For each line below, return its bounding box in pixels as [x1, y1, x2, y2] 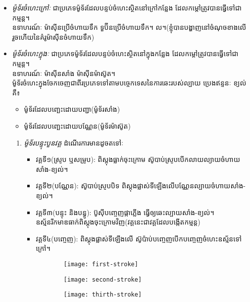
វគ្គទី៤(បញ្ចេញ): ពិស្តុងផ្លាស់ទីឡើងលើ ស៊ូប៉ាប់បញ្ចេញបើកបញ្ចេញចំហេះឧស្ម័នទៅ [36, 233, 242, 243]
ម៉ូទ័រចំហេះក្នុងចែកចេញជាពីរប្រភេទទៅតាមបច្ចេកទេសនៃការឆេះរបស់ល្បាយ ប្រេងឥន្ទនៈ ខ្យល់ [12, 77, 247, 88]
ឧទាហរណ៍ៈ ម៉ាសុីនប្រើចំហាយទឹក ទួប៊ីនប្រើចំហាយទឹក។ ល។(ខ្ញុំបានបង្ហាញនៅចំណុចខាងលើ [12, 22, 247, 32]
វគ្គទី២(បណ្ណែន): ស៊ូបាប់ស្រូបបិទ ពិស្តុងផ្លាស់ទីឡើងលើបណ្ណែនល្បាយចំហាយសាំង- [36, 180, 246, 191]
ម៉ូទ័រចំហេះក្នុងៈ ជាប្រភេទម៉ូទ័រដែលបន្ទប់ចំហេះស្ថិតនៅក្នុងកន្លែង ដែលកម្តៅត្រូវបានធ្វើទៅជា [12, 48, 239, 59]
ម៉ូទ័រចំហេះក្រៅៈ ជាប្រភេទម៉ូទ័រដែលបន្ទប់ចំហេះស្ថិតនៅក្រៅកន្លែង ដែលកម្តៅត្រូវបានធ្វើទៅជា [12, 2, 242, 12]
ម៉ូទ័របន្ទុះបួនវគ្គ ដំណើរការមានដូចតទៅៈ [24, 137, 124, 148]
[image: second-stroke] [63, 276, 142, 283]
